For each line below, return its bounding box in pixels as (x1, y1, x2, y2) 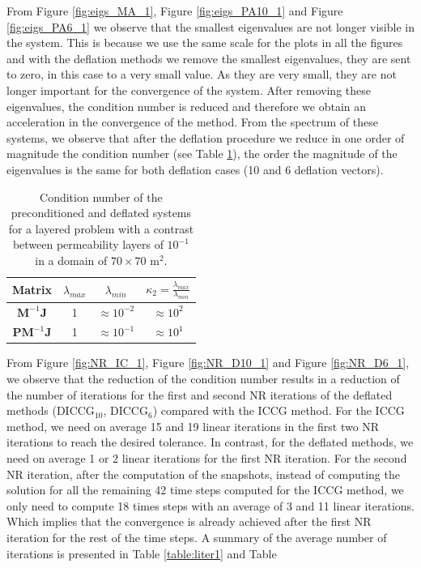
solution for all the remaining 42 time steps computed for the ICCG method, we (6, 481, 404, 498)
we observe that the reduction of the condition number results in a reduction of (6, 370, 400, 387)
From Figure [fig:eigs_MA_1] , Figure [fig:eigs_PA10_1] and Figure (6, 2, 343, 19)
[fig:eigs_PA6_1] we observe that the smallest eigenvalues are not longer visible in (6, 18, 415, 35)
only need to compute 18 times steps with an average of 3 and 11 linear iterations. (6, 497, 415, 514)
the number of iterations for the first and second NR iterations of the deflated (6, 386, 393, 403)
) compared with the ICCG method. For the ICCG (152, 402, 405, 419)
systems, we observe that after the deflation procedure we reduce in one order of (6, 129, 405, 146)
